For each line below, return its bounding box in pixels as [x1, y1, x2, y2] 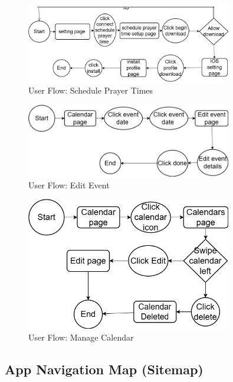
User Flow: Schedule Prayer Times [28, 84, 153, 96]
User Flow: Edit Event [28, 178, 110, 191]
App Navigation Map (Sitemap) [5, 359, 204, 378]
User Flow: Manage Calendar [28, 330, 134, 343]
